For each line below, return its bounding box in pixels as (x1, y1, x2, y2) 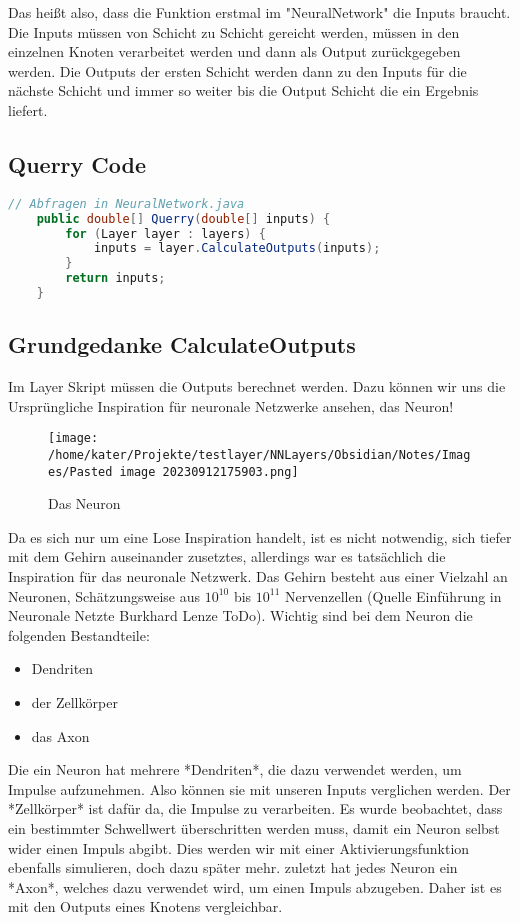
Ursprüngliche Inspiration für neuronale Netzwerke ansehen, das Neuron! (8, 395, 454, 416)
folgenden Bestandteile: (8, 624, 150, 645)
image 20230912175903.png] (119, 464, 299, 479)
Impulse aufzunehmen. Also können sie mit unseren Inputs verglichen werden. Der (8, 778, 511, 799)
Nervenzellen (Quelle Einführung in (285, 585, 502, 606)
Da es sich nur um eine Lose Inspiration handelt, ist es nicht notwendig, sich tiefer (8, 526, 512, 547)
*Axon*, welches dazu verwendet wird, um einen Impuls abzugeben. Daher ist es (8, 876, 502, 897)
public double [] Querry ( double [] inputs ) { (36, 211, 331, 226)
